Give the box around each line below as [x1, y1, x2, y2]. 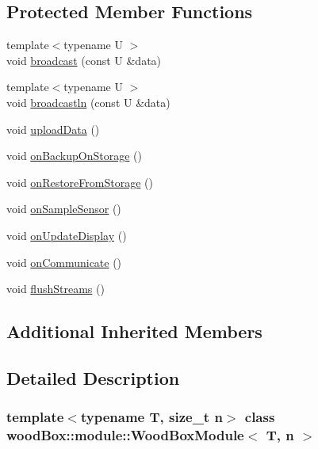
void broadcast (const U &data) [6, 51, 162, 68]
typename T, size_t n [80, 407, 223, 427]
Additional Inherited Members [6, 319, 262, 344]
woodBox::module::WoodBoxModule [6, 425, 244, 445]
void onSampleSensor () [6, 200, 121, 217]
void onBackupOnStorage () [6, 147, 142, 164]
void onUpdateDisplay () [6, 226, 127, 243]
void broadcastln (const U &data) [6, 93, 170, 110]
